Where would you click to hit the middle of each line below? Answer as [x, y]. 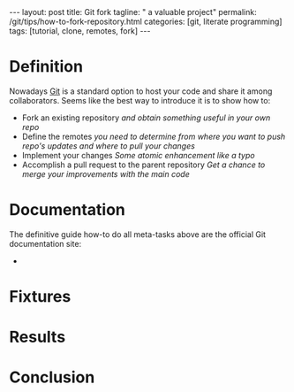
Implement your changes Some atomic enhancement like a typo [138, 155]
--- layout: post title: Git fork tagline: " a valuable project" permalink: [133, 12]
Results [38, 337]
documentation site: [45, 243]
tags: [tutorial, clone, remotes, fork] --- [80, 31]
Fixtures [40, 297]
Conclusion [52, 377]
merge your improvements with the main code [106, 173]
